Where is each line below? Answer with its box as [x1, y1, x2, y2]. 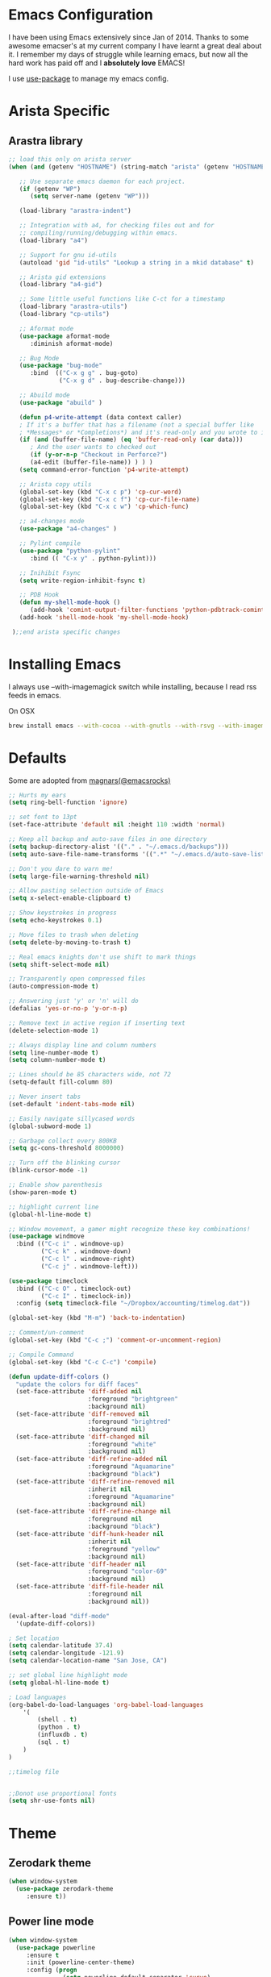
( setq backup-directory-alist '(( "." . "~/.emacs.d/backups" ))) [8, 843, 229, 851]
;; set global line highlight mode [8, 1671, 128, 1679]
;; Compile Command [8, 1351, 74, 1359]
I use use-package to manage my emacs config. [8, 73, 169, 83]
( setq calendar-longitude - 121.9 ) [8, 1649, 125, 1658]
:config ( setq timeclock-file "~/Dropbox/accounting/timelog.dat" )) [15, 1300, 251, 1308]
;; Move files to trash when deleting [8, 930, 139, 939]
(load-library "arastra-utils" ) [19, 302, 128, 311]
